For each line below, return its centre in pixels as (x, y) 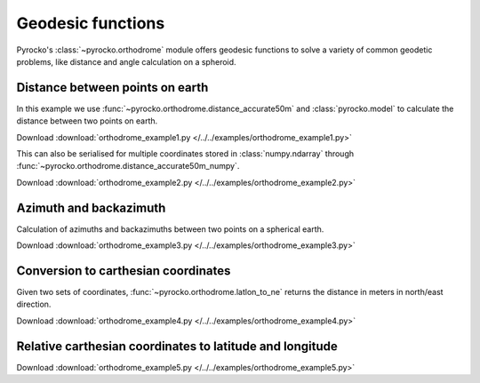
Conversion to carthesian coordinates (124, 271)
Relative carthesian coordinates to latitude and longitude (177, 346)
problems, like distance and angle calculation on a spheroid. (126, 61)
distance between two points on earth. (87, 121)
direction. (34, 304)
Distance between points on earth (112, 88)
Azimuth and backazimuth (91, 207)
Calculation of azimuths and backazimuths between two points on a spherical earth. (170, 229)
